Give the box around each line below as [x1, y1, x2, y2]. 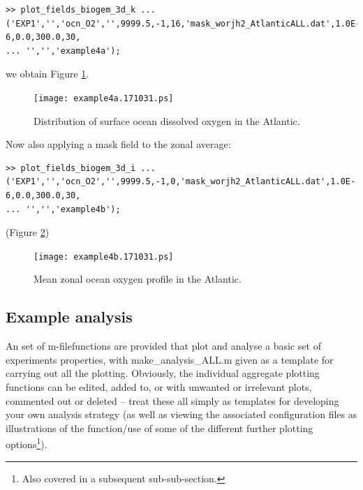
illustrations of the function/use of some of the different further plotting [6, 420, 313, 435]
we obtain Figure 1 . [6, 66, 89, 81]
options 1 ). [6, 435, 47, 452]
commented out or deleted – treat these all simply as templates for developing [6, 393, 339, 408]
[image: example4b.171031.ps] [34, 251, 174, 262]
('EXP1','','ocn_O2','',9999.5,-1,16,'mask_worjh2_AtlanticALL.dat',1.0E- [6, 18, 361, 29]
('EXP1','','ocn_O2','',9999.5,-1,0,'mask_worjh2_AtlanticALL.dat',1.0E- [6, 177, 356, 187]
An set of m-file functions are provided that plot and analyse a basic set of [6, 339, 321, 353]
